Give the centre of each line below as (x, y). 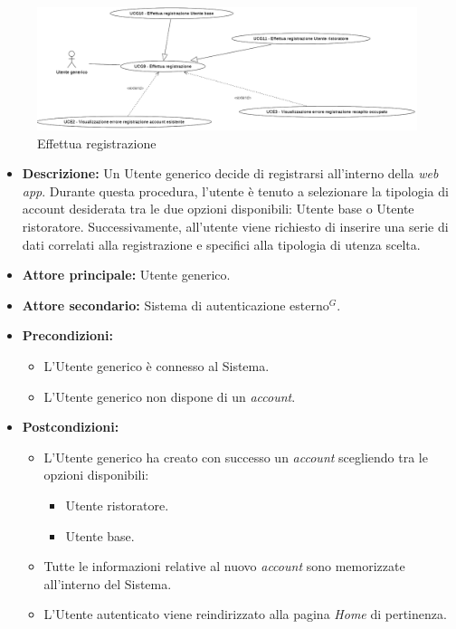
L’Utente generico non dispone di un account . (170, 396)
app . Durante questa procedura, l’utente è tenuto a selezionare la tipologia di (235, 191)
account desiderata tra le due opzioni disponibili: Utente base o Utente (218, 209)
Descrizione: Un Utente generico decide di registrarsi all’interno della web (230, 173)
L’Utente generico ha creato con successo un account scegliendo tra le (236, 457)
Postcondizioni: (71, 427)
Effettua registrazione (97, 143)
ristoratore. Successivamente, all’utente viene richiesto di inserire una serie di (235, 227)
